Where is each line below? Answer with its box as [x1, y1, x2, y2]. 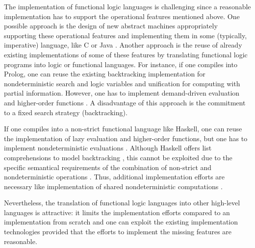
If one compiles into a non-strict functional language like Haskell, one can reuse [4, 124, 242, 134]
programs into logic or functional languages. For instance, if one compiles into [4, 59, 237, 69]
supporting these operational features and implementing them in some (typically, [4, 30, 247, 40]
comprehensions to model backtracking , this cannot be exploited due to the [4, 152, 232, 162]
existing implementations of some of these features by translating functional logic [4, 49, 248, 59]
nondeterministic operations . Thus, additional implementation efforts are [4, 172, 225, 182]
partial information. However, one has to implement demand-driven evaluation [4, 88, 240, 98]
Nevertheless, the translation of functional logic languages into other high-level [4, 198, 240, 208]
